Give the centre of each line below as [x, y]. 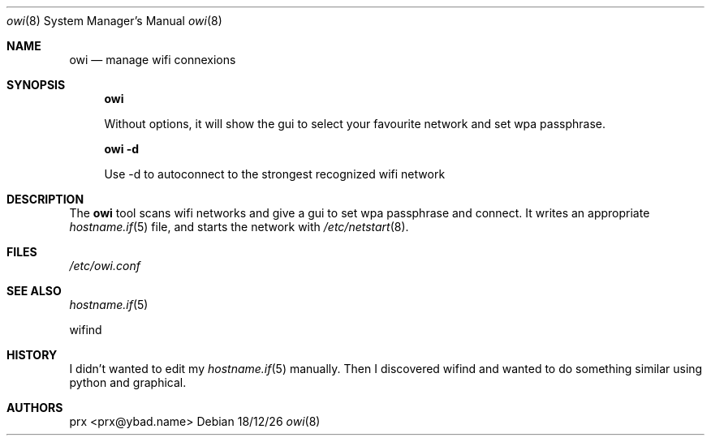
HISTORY [32, 355]
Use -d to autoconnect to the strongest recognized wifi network [275, 174]
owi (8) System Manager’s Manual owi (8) [114, 21]
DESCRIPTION [45, 199]
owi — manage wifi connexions [153, 60]
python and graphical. [128, 382]
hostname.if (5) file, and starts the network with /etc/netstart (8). [239, 227]
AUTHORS [35, 408]
